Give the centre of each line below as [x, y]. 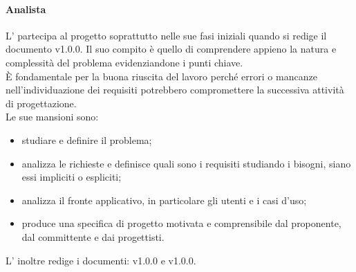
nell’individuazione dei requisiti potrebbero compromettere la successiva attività [175, 90]
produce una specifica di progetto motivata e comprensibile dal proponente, [181, 223]
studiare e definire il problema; [87, 139]
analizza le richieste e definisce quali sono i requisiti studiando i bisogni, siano [186, 163]
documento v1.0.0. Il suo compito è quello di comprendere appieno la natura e [171, 49]
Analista [26, 9]
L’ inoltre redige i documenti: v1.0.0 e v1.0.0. [101, 260]
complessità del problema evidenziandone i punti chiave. [124, 62]
